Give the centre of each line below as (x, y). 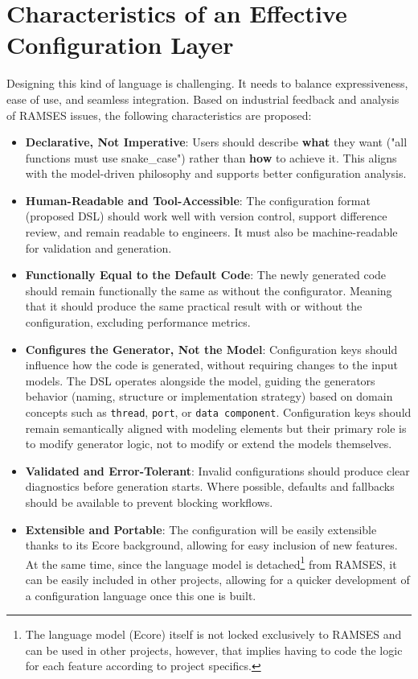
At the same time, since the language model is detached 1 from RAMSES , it (211, 562)
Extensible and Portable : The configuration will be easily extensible (201, 529)
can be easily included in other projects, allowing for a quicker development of (217, 580)
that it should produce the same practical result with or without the (194, 306)
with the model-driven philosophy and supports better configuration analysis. (216, 173)
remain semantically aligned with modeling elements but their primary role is (216, 428)
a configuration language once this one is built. (141, 595)
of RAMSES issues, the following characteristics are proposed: (159, 115)
